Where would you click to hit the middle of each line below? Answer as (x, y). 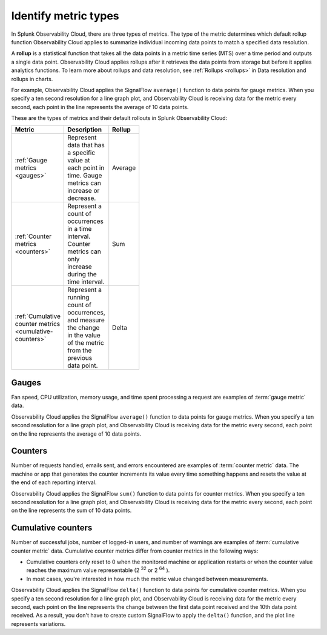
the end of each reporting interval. (54, 482)
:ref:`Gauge (31, 161)
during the (82, 274)
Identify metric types (65, 16)
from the (80, 350)
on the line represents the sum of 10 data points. (71, 510)
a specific (81, 153)
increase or (84, 191)
